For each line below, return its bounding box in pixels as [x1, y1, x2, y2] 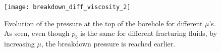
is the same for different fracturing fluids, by [80, 28, 217, 38]
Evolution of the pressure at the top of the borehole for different [4, 18, 203, 28]
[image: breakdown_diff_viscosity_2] [4, 4, 131, 11]
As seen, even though [4, 28, 70, 38]
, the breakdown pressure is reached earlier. [41, 38, 176, 49]
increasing [4, 38, 35, 49]
